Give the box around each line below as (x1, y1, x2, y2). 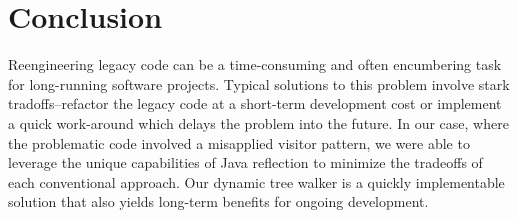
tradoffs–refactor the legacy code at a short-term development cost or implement (8, 93, 502, 114)
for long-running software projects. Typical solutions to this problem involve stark (8, 73, 510, 94)
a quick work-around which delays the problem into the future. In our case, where (8, 112, 509, 133)
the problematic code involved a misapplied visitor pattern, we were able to (8, 132, 470, 153)
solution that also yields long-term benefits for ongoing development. (8, 191, 429, 212)
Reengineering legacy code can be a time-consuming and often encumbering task (8, 54, 502, 75)
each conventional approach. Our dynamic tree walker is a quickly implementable (8, 171, 505, 192)
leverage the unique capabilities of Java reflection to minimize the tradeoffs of (8, 152, 483, 173)
